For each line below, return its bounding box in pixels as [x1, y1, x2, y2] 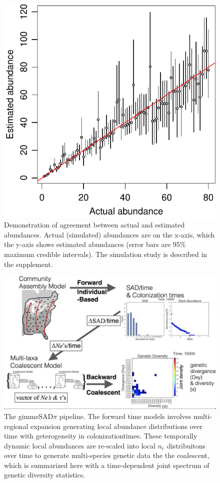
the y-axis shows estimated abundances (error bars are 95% [4, 239, 186, 249]
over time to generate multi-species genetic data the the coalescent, [4, 450, 209, 460]
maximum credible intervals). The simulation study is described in [4, 249, 207, 259]
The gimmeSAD [4, 410, 53, 421]
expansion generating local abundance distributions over [30, 420, 202, 431]
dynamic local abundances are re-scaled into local [4, 440, 155, 450]
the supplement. [4, 258, 53, 269]
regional [4, 420, 28, 431]
